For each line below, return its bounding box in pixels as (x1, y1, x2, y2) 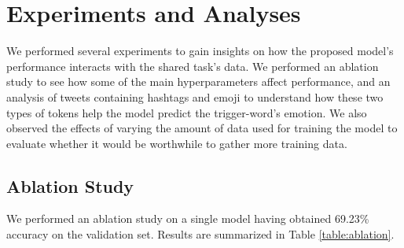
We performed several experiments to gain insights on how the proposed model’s (6, 43, 394, 59)
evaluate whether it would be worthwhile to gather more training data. (6, 135, 347, 151)
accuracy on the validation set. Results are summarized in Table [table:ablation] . (6, 226, 395, 242)
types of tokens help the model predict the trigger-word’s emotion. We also (6, 104, 367, 120)
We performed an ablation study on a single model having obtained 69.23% (6, 210, 369, 227)
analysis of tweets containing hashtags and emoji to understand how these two (6, 88, 384, 105)
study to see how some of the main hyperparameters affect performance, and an (6, 73, 391, 90)
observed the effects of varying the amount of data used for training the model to (6, 120, 398, 136)
